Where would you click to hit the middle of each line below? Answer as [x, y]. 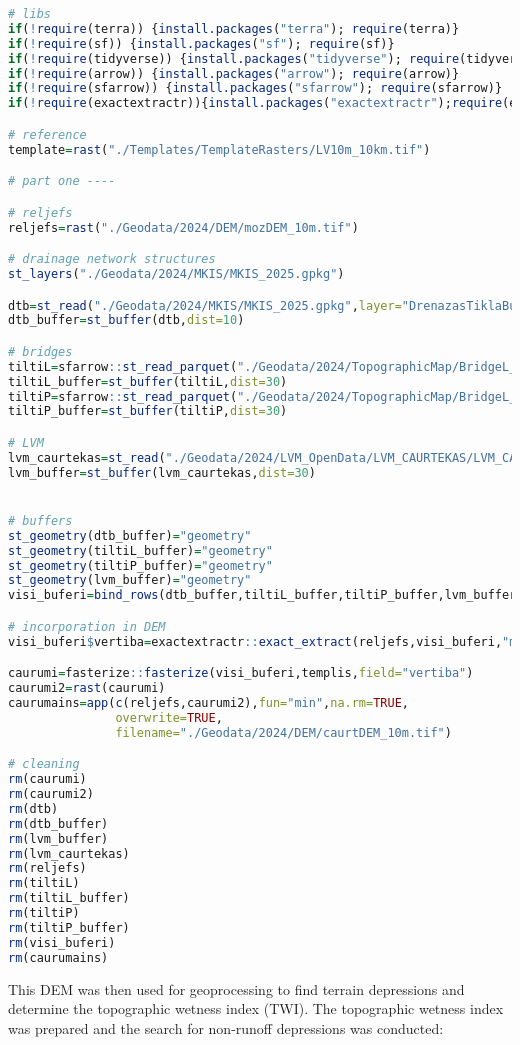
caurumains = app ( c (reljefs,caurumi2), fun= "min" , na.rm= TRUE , [208, 702]
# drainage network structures [112, 259]
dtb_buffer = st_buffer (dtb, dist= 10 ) [126, 320]
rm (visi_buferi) [62, 942]
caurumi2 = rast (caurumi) [87, 688]
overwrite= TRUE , [169, 717]
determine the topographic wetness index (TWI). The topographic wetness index [256, 1008]
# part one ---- [62, 181]
